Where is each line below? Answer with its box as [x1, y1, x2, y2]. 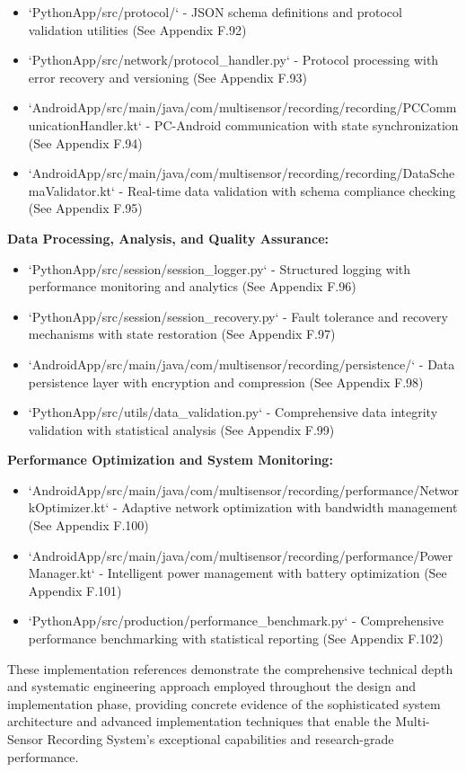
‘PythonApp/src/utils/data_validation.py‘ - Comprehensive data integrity [28, 403, 438, 421]
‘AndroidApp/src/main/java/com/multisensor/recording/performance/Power [28, 546, 453, 564]
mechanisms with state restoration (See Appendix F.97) [28, 324, 336, 343]
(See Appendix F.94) [28, 133, 143, 152]
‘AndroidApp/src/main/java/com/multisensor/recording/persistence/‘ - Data [28, 354, 455, 373]
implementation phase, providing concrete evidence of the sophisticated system [7, 694, 441, 713]
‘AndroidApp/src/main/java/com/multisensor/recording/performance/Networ [28, 480, 460, 499]
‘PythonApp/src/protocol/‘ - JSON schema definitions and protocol [28, 3, 402, 21]
